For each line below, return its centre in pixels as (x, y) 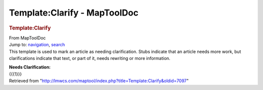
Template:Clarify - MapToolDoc (74, 13)
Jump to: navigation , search (37, 45)
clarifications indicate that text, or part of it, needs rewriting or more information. (90, 58)
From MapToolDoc (28, 38)
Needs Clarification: (30, 67)
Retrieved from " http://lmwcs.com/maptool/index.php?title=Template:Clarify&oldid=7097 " (99, 81)
